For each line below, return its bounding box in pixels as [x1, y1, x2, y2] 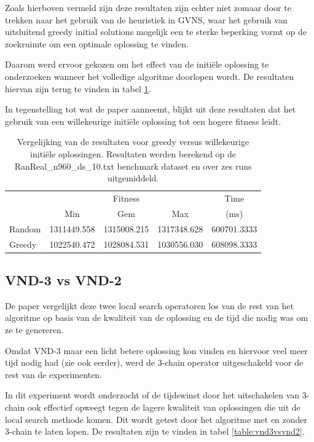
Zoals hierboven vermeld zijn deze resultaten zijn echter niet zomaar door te [5, 1, 291, 14]
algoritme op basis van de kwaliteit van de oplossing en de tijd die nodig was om [5, 311, 308, 324]
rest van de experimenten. [5, 368, 103, 381]
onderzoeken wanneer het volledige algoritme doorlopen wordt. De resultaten [5, 69, 294, 82]
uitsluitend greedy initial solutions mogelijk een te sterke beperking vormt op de [5, 25, 307, 38]
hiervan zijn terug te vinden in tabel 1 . [5, 82, 151, 95]
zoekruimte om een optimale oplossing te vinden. [5, 37, 189, 50]
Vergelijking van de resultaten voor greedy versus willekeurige [17, 135, 249, 148]
